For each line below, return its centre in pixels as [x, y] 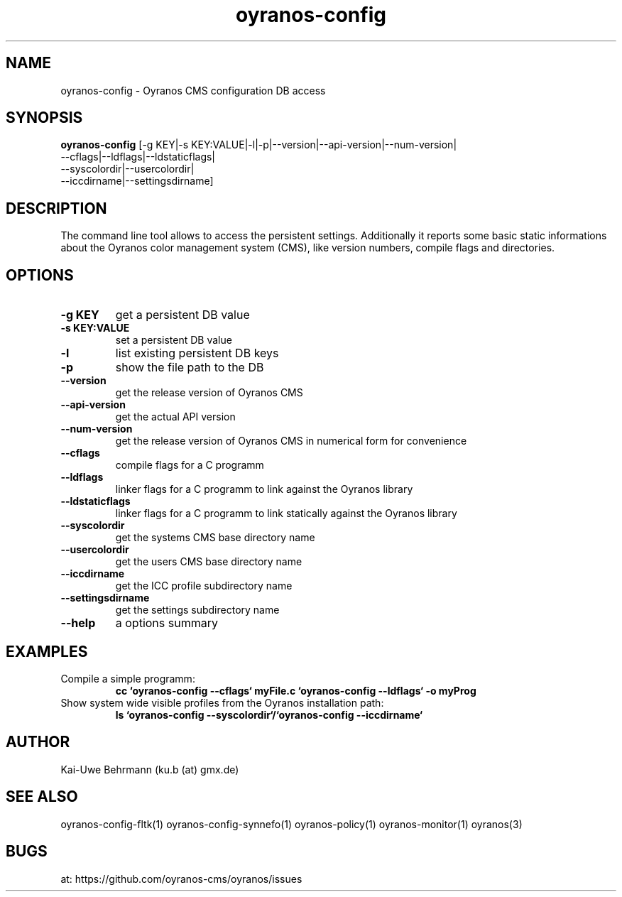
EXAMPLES [47, 651]
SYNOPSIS [44, 118]
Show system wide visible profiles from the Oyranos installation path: [222, 702]
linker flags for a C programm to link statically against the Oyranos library [286, 513]
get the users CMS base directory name [209, 562]
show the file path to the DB [190, 368]
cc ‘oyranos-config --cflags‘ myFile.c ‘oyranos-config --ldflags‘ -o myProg [296, 690]
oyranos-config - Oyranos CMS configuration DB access [193, 90]
